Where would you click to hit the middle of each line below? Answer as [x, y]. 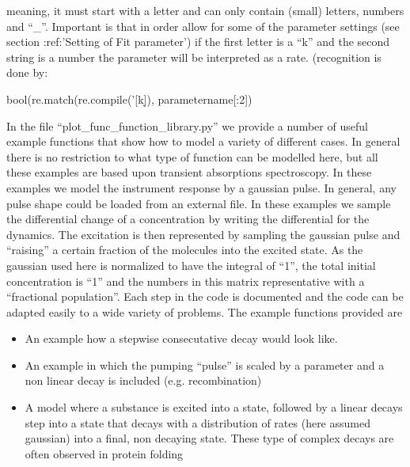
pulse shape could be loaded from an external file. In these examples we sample [199, 203]
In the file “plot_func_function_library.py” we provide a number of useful [187, 125]
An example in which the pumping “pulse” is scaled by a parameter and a [205, 364]
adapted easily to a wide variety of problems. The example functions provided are [205, 311]
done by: [27, 72]
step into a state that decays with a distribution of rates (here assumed [197, 422]
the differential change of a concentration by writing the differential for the [188, 219]
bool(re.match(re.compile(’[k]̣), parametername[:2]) [129, 99]
